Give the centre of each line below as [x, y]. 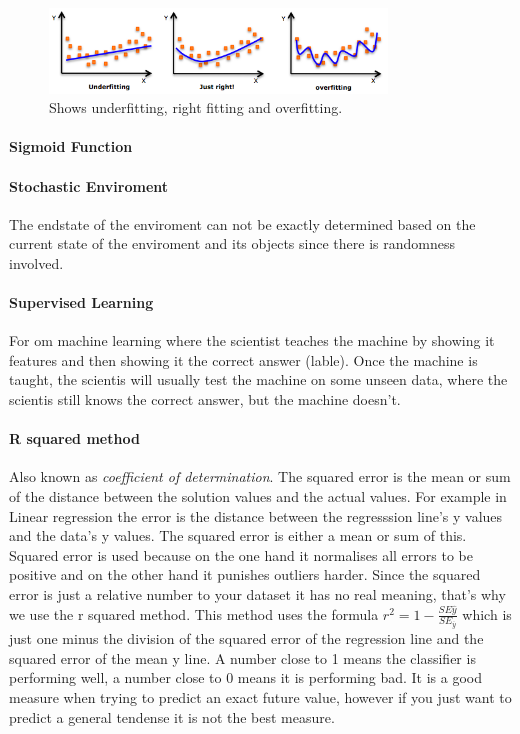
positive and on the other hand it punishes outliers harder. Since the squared [245, 574]
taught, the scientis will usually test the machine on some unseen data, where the [258, 379]
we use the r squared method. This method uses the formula [194, 613]
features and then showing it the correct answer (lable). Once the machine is [243, 359]
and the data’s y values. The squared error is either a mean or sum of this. [238, 535]
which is [487, 613]
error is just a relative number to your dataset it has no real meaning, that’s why [257, 594]
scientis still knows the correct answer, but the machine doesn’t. [205, 399]
